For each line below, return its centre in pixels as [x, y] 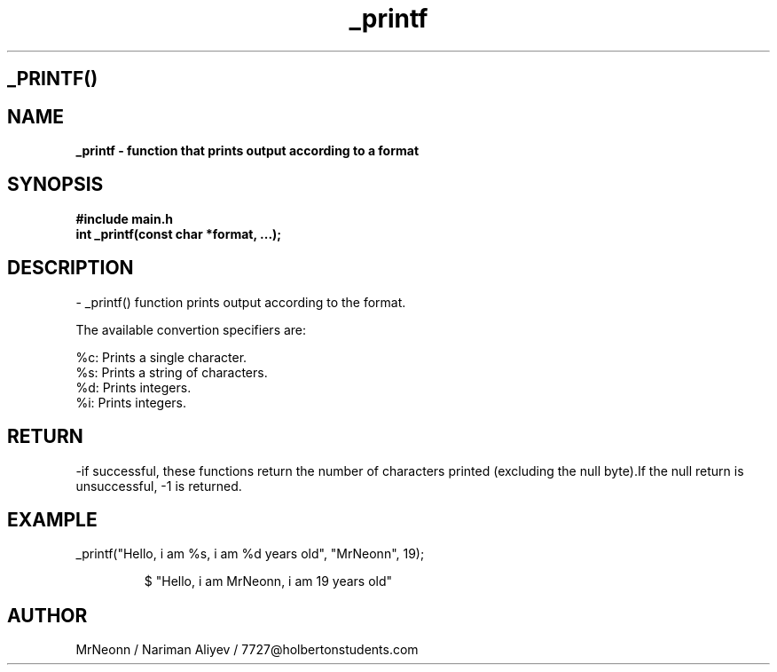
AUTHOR [47, 615]
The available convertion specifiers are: [191, 329]
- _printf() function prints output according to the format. [241, 302]
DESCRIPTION [71, 268]
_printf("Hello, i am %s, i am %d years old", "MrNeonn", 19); [250, 554]
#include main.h [125, 218]
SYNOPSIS [55, 185]
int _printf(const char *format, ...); [179, 233]
